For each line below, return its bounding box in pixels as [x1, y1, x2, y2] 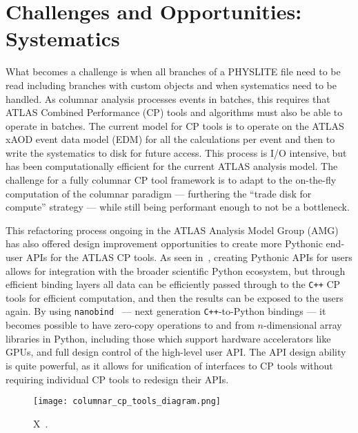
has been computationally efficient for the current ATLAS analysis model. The [6, 159, 338, 173]
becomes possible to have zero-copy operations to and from [6, 318, 255, 332]
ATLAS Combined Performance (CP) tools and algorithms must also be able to [6, 105, 343, 119]
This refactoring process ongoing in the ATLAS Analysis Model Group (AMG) [6, 222, 339, 237]
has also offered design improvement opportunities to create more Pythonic [6, 236, 323, 251]
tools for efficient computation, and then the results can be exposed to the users [6, 290, 344, 305]
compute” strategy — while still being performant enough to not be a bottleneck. [6, 200, 350, 214]
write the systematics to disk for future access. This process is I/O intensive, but [6, 145, 347, 160]
